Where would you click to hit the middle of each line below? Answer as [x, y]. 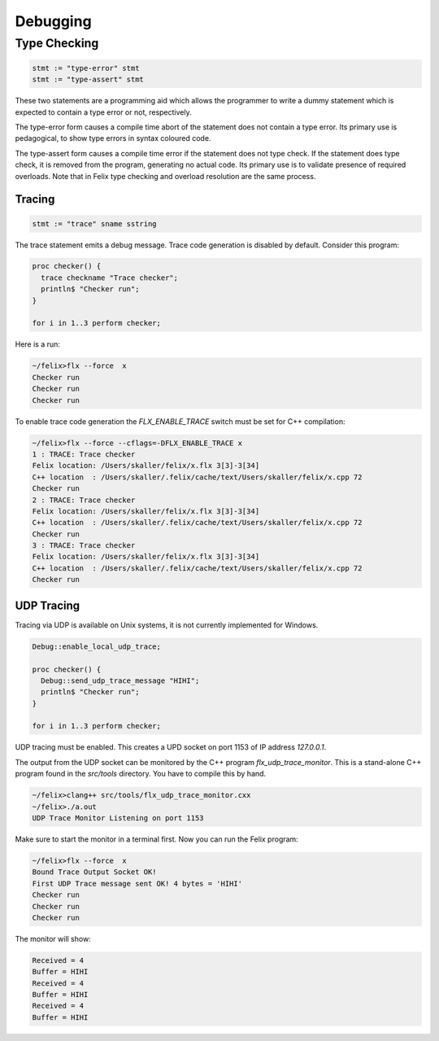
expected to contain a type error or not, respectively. [103, 112]
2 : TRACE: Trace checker [84, 500]
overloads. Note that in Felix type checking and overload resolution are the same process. [165, 176]
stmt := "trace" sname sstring [95, 223]
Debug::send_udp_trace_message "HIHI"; [120, 680]
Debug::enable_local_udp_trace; [97, 646]
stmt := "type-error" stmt [86, 68]
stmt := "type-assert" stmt [88, 80]
